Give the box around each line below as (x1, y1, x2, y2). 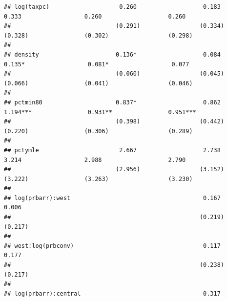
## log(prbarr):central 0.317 (4, 290, 221, 297)
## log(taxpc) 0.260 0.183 (4, 3, 221, 10)
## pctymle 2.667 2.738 (4, 146, 221, 154)
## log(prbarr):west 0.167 (4, 194, 221, 201)
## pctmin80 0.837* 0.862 (4, 99, 221, 106)
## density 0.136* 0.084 (4, 51, 221, 58)
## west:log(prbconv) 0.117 (4, 242, 221, 249)
